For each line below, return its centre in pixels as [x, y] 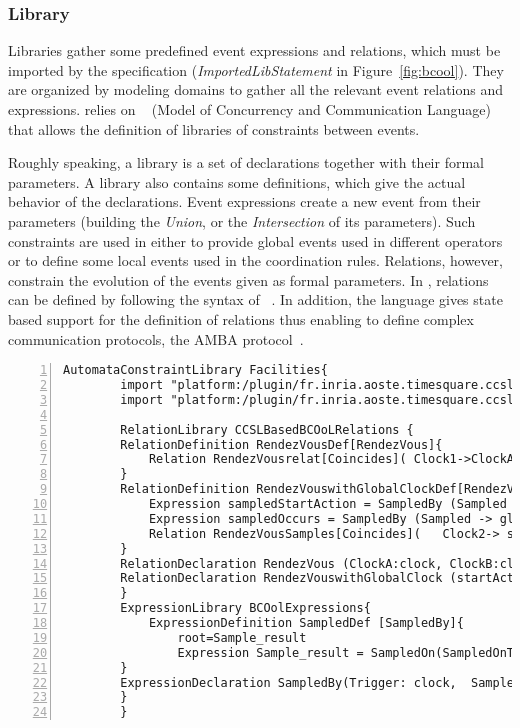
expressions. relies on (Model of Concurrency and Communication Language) [249, 109]
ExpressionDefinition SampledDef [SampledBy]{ [306, 623]
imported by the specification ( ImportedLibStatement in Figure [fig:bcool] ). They [256, 69]
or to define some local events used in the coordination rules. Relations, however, [255, 260]
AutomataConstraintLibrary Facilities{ [195, 370]
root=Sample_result [242, 637]
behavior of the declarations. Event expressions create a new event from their [244, 201]
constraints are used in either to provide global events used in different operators [255, 240]
